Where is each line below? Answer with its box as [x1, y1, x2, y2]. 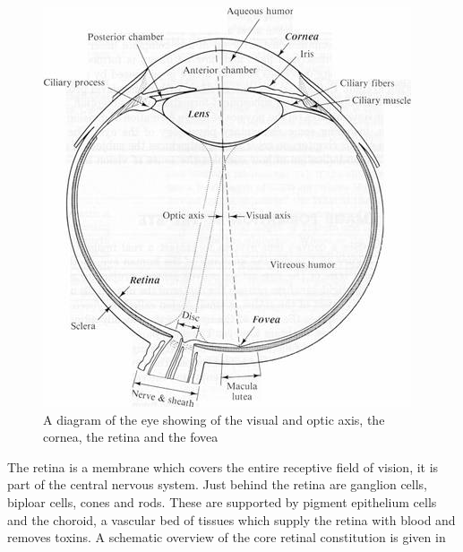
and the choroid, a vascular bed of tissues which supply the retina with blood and [7, 510, 456, 529]
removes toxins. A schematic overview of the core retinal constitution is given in [7, 528, 446, 547]
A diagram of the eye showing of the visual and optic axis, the [43, 410, 385, 428]
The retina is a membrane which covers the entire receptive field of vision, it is [7, 457, 439, 476]
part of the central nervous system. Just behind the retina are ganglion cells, [7, 475, 428, 494]
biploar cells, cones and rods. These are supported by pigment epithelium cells [7, 492, 437, 511]
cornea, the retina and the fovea [43, 427, 219, 446]
